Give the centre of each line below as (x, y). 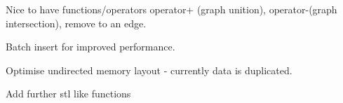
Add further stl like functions (68, 94)
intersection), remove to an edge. (76, 23)
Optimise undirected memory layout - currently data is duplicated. (149, 70)
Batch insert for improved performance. (90, 47)
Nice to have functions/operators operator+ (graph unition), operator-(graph (171, 9)
